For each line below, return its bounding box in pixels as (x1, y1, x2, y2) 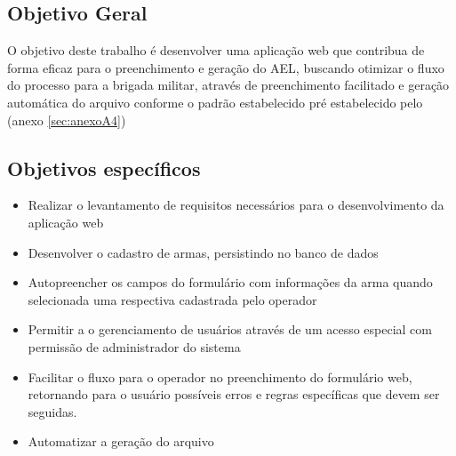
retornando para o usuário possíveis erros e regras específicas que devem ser (28, 385, 440, 404)
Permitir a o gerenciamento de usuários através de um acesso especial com (28, 320, 432, 339)
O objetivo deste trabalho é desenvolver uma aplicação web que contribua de (7, 41, 425, 60)
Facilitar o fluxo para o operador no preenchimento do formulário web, (28, 367, 412, 386)
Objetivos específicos (7, 154, 201, 181)
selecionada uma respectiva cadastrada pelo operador (28, 290, 317, 308)
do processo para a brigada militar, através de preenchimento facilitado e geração (7, 76, 450, 94)
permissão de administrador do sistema (28, 337, 241, 356)
